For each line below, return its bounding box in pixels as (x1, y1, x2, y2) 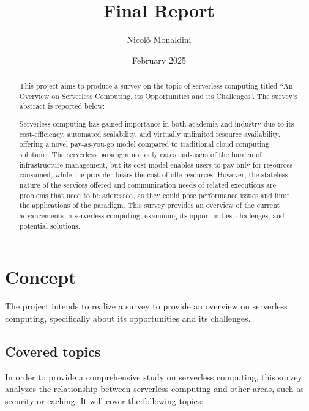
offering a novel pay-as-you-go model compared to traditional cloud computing (19, 139, 269, 149)
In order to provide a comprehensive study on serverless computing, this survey (5, 370, 302, 383)
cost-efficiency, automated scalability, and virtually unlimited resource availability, (19, 128, 281, 139)
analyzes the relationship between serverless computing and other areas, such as (5, 382, 304, 395)
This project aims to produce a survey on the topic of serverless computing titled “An (19, 81, 293, 91)
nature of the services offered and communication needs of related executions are (19, 179, 277, 190)
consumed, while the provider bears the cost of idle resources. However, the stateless (19, 169, 288, 180)
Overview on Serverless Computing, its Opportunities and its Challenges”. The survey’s (19, 91, 297, 101)
